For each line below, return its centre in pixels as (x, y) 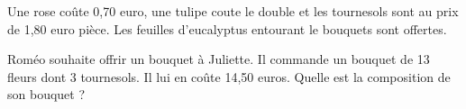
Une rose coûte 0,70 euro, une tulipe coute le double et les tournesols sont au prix (233, 11)
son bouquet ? (46, 94)
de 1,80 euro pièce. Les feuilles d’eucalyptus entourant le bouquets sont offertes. (227, 28)
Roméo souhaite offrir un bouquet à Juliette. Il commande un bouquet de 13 (219, 59)
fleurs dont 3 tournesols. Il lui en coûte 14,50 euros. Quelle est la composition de (229, 76)
